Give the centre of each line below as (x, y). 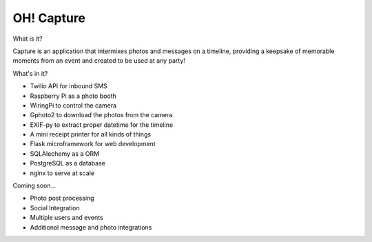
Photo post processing (62, 198)
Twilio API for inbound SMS (69, 86)
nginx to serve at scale (62, 173)
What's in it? (30, 73)
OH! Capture (49, 18)
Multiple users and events (66, 218)
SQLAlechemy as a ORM (65, 153)
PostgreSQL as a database (68, 163)
